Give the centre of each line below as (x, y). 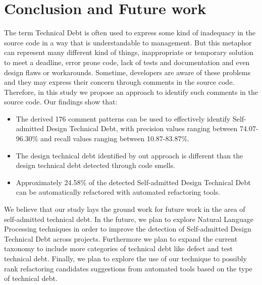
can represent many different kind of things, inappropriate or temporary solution (129, 52)
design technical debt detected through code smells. (96, 165)
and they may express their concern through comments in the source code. (119, 82)
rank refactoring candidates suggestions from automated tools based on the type (128, 268)
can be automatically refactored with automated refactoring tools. (118, 192)
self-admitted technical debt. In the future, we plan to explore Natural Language (129, 219)
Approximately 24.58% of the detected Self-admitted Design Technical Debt (133, 182)
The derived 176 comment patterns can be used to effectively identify (123, 118)
